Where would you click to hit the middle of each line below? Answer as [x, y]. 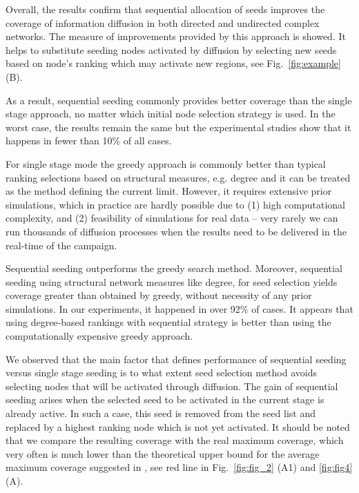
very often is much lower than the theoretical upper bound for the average [163, 453]
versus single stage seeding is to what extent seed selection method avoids [161, 373]
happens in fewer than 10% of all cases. [89, 141]
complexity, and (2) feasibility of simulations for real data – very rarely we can [172, 218]
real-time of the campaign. [61, 245]
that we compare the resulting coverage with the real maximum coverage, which [175, 440]
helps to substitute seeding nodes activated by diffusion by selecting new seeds [171, 49]
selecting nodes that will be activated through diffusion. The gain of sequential [172, 386]
